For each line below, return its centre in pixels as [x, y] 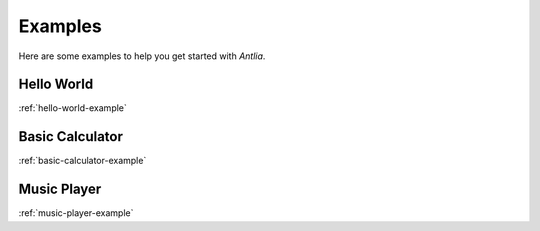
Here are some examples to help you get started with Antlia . [142, 56]
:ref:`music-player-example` [76, 213]
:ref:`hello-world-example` [72, 108]
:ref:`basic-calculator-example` [82, 161]
